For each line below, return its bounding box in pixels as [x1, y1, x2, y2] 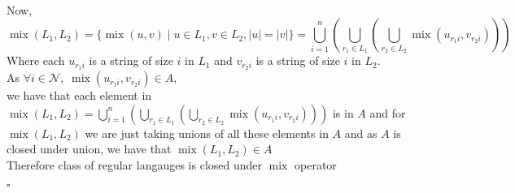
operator [295, 156, 337, 173]
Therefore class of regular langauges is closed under [7, 156, 263, 173]
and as [344, 124, 378, 141]
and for [369, 104, 406, 121]
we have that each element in [7, 87, 152, 104]
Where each [7, 52, 65, 69]
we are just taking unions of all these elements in [85, 124, 329, 141]
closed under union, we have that [7, 140, 172, 157]
